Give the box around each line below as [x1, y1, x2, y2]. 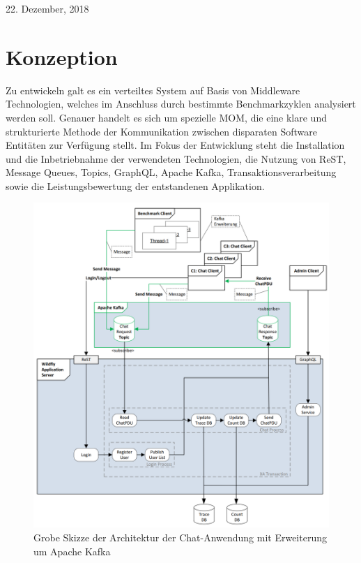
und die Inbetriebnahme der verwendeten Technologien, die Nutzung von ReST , [6, 151, 346, 166]
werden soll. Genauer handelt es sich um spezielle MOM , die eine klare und [6, 110, 327, 124]
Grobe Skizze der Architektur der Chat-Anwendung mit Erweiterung [33, 529, 327, 544]
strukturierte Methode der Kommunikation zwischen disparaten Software [6, 124, 317, 138]
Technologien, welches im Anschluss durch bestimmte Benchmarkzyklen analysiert [6, 96, 356, 111]
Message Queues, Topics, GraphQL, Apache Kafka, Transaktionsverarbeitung [6, 165, 337, 180]
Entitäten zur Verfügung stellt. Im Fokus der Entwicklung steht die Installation [6, 138, 345, 152]
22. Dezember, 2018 [6, 1, 89, 15]
